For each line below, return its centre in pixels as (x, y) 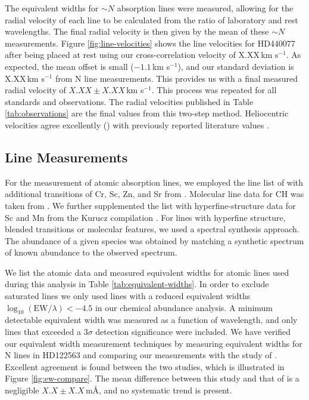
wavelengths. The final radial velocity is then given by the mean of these (137, 31)
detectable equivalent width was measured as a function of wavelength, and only (151, 320)
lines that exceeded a (43, 332)
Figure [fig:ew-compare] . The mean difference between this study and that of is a (152, 378)
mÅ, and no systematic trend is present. (159, 390)
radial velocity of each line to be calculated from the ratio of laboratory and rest (152, 19)
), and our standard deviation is (236, 66)
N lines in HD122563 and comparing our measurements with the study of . (141, 355)
